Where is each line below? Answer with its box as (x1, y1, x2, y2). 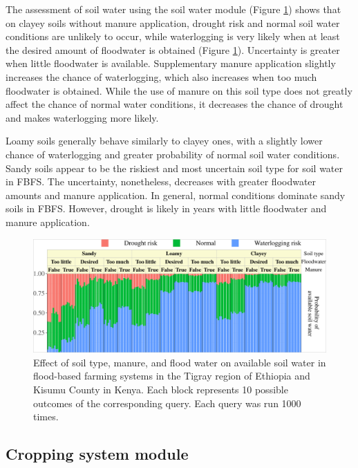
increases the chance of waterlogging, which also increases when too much (6, 69, 317, 84)
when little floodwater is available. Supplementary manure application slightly (6, 56, 336, 71)
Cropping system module (6, 443, 189, 465)
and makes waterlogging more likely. (6, 110, 159, 124)
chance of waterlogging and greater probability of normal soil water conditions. (6, 147, 340, 161)
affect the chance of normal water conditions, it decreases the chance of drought (6, 97, 343, 111)
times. (33, 409, 59, 424)
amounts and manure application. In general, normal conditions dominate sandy (6, 187, 346, 202)
